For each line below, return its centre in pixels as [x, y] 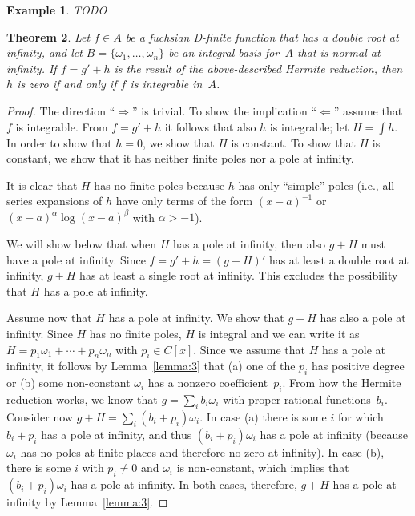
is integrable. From [62, 126]
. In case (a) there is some [263, 416]
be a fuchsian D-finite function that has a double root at [262, 36]
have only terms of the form [184, 201]
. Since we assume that [249, 349]
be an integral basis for [224, 52]
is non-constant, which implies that [263, 468]
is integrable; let [309, 126]
